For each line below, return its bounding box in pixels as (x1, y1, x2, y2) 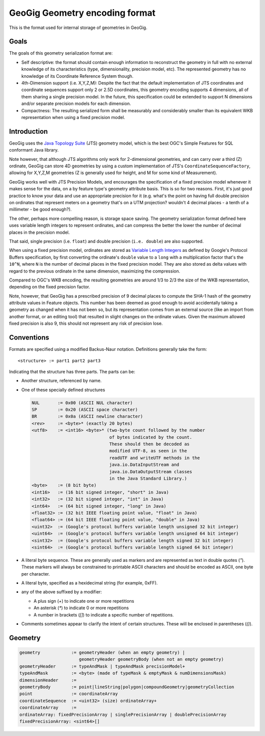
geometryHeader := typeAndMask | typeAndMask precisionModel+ (19, 663, 185, 669)
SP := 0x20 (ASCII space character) (31, 407, 138, 413)
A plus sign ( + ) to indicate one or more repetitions (33, 598, 134, 604)
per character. (21, 571, 50, 577)
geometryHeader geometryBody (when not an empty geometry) (79, 657, 224, 662)
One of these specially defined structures (21, 387, 106, 393)
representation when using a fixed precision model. (21, 114, 125, 120)
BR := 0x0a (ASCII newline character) (31, 414, 143, 419)
